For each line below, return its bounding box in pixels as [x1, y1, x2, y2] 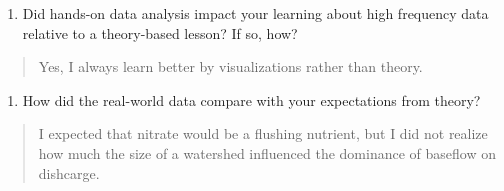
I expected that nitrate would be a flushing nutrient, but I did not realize [38, 123, 488, 144]
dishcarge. [38, 162, 100, 183]
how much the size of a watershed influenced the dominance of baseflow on [38, 142, 496, 163]
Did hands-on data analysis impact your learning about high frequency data [22, 3, 489, 23]
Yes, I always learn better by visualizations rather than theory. [38, 56, 423, 77]
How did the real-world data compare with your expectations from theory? [22, 89, 481, 110]
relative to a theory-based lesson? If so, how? [22, 22, 298, 43]
